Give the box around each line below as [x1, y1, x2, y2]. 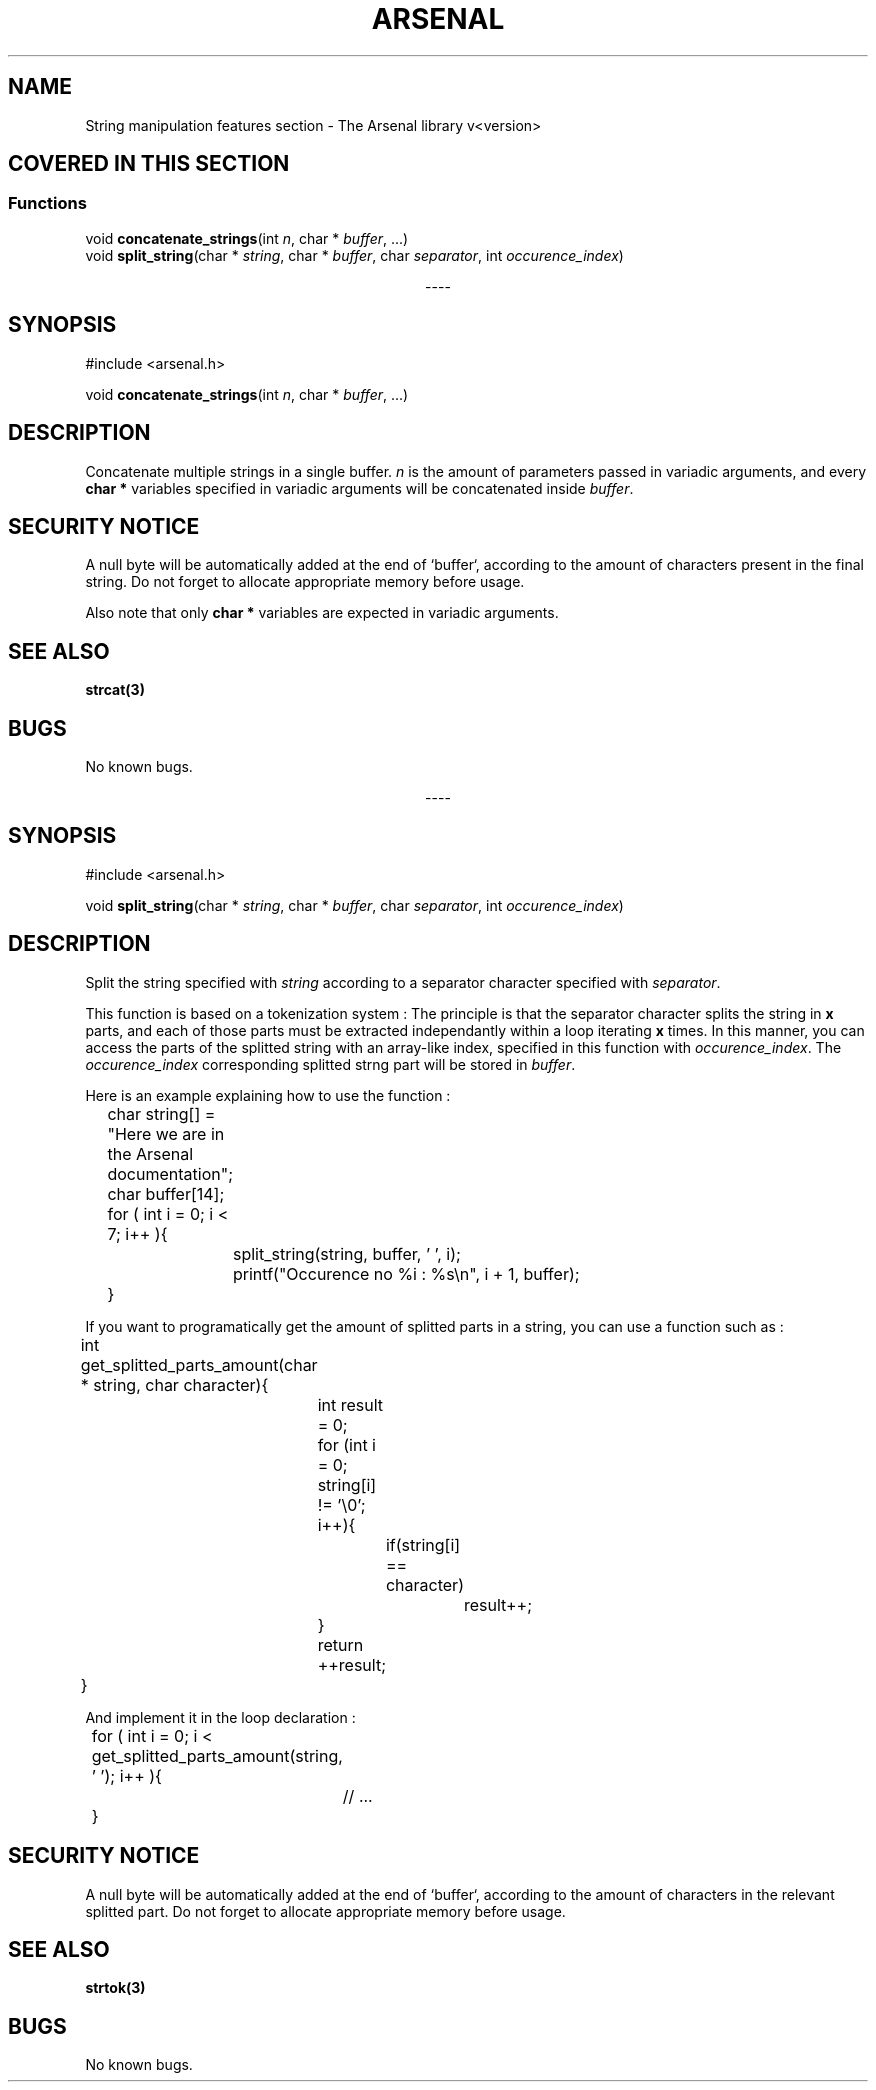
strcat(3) [85, 681, 145, 699]
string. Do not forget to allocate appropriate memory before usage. [85, 573, 525, 591]
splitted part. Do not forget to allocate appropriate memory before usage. [85, 1902, 566, 1920]
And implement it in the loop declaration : [85, 1708, 356, 1726]
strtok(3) [85, 1979, 146, 1997]
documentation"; [107, 1163, 233, 1184]
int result [317, 1394, 384, 1415]
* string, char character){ [80, 1374, 269, 1395]
